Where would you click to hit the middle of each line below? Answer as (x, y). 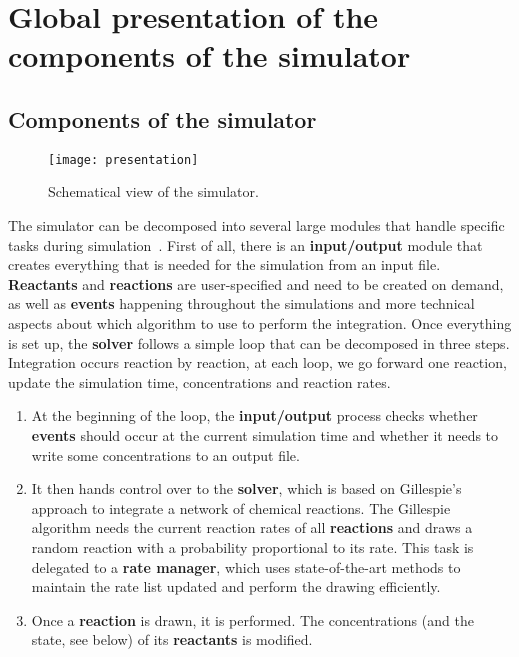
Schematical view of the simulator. (153, 191)
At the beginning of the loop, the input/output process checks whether (254, 415)
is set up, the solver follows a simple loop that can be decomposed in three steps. (259, 342)
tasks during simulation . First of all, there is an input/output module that (245, 244)
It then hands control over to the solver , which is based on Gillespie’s (246, 488)
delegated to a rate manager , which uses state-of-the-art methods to (246, 566)
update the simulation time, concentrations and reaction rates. (199, 381)
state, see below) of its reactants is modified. (172, 639)
